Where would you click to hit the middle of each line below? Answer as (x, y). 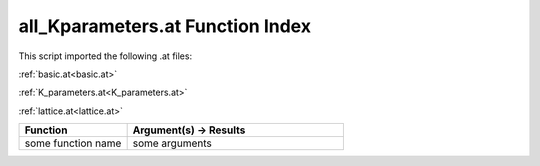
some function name (73, 143)
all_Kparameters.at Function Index (165, 26)
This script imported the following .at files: (105, 56)
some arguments (172, 143)
